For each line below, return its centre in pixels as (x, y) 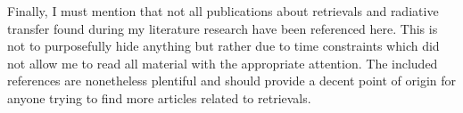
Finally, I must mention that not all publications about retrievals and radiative (223, 11)
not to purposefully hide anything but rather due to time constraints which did (223, 46)
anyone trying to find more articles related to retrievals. (159, 97)
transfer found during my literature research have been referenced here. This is (223, 28)
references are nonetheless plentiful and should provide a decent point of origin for (232, 81)
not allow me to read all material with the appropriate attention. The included (223, 63)
